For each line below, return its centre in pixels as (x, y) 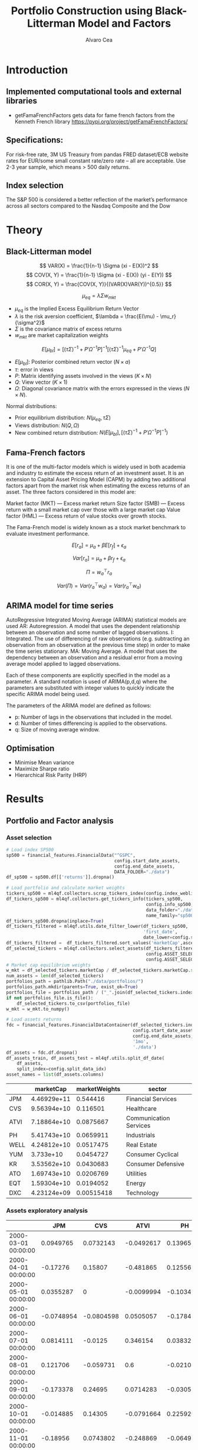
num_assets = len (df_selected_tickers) (55, 976)
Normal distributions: (32, 406)
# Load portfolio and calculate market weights (66, 888)
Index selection (35, 185)
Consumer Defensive (155, 1164)
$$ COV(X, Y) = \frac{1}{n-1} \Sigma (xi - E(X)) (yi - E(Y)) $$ (99, 275)
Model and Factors (124, 23)
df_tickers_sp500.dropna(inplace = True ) (55, 921)
